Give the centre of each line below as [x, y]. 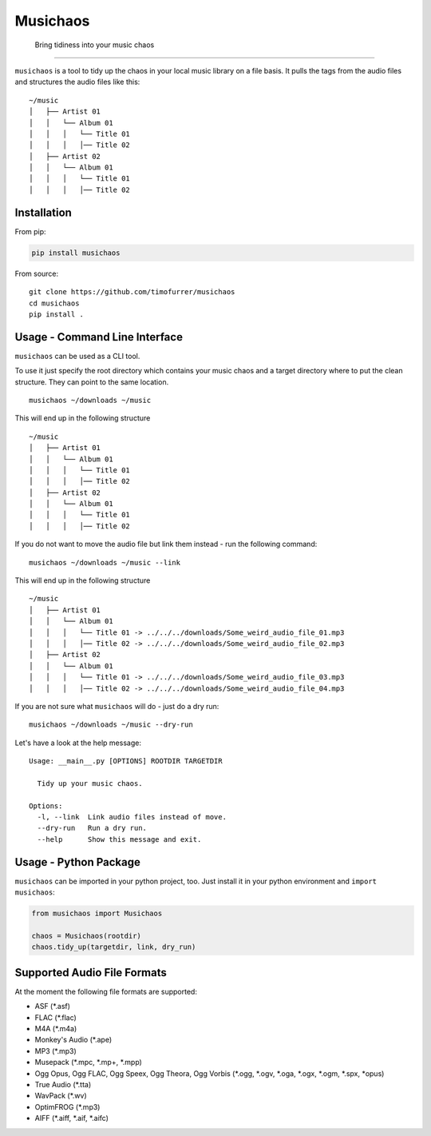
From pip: [31, 231]
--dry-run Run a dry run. [92, 828]
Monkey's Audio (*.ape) [73, 1040]
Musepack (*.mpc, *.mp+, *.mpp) [89, 1062]
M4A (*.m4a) [56, 1028]
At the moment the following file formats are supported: [106, 991]
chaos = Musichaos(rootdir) [86, 936]
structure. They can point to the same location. [92, 382]
